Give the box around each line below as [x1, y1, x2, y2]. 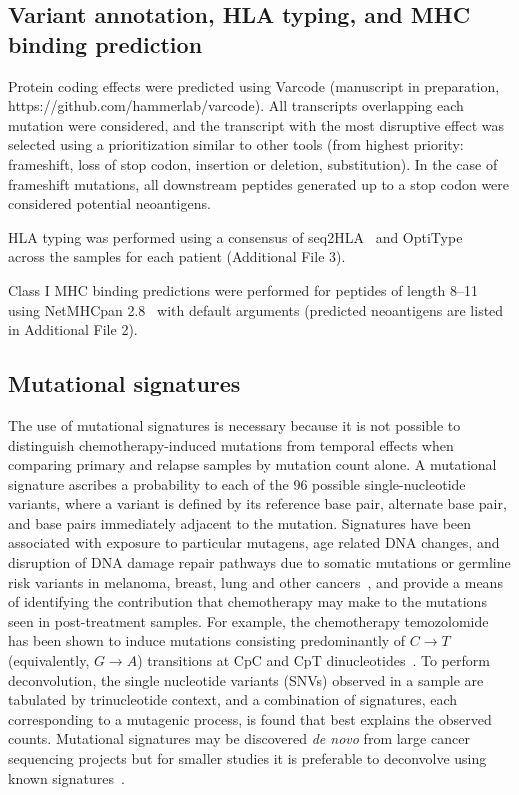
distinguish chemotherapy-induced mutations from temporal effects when [8, 434, 454, 455]
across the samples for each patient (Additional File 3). [8, 246, 346, 267]
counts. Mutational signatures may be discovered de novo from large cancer [8, 728, 470, 749]
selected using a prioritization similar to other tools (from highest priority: [8, 134, 464, 155]
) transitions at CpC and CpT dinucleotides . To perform [137, 650, 490, 671]
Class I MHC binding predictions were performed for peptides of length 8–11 [8, 279, 478, 300]
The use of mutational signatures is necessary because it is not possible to [8, 414, 461, 435]
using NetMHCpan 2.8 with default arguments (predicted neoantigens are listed [8, 299, 504, 320]
